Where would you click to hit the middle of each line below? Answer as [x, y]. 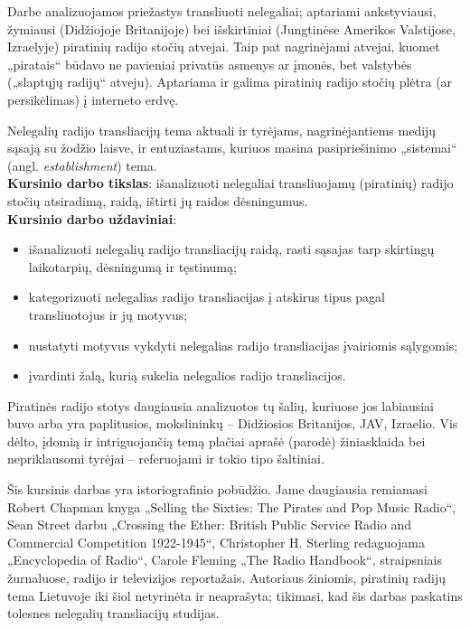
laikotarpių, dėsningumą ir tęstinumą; [132, 266]
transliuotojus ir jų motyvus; [108, 314]
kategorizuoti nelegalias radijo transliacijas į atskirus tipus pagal [207, 297]
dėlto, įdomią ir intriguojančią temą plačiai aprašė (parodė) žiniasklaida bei [216, 441]
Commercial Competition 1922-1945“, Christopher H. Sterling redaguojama [216, 542]
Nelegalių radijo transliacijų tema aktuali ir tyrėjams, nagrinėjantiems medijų [222, 130]
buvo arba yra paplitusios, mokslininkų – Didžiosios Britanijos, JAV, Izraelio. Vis [233, 423]
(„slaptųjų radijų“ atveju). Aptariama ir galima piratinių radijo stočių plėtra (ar [230, 82]
